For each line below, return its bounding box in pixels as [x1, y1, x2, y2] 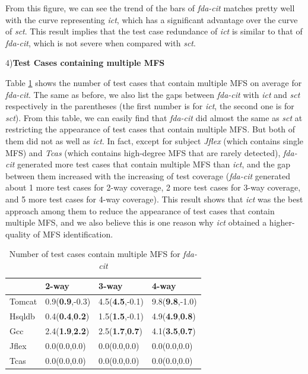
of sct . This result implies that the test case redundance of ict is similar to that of [5, 25, 303, 37]
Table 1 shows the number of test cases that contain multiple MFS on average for [5, 76, 302, 88]
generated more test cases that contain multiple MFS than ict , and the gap [17, 158, 291, 170]
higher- [269, 216, 295, 229]
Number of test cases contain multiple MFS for [9, 248, 180, 260]
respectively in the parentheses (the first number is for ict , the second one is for [5, 100, 294, 112]
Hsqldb [9, 310, 35, 322]
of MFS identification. [33, 227, 113, 240]
